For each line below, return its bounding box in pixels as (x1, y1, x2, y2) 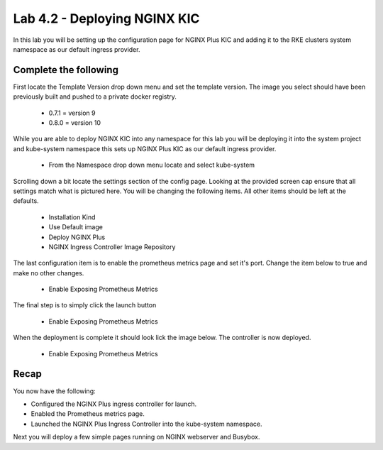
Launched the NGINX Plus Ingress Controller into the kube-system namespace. (30, 419, 262, 428)
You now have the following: (13, 387, 96, 395)
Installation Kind (48, 213, 96, 221)
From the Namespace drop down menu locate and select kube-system (48, 160, 255, 170)
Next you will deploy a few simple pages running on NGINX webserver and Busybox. (13, 433, 260, 441)
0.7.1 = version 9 (48, 109, 96, 117)
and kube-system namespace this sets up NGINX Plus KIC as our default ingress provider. (13, 144, 277, 153)
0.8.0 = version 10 (48, 119, 101, 127)
